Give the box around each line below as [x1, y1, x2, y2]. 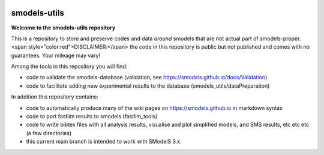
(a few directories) [26, 129, 72, 136]
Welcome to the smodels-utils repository [11, 24, 116, 31]
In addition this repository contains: [11, 93, 98, 100]
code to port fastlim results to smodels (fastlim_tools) [26, 113, 158, 120]
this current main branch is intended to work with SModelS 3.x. [26, 138, 182, 145]
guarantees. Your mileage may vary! [11, 52, 101, 59]
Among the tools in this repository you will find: [11, 63, 128, 70]
